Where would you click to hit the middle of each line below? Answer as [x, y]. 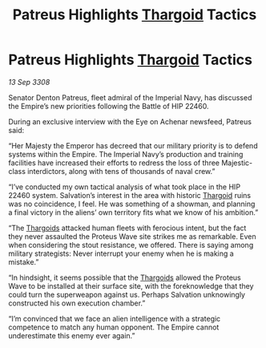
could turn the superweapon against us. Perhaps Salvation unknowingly [127, 294]
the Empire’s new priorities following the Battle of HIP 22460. [109, 106]
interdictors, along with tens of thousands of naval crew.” [121, 171]
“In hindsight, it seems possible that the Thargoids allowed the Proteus [125, 277]
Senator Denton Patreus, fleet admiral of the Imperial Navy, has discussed [130, 97]
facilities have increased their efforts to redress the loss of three [114, 163]
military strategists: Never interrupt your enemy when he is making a [121, 253]
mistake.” [24, 261]
